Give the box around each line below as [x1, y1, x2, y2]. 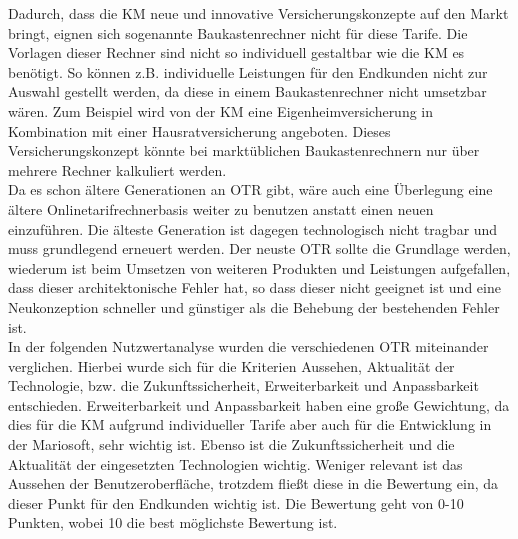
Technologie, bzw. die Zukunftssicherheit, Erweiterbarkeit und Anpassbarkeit [8, 375, 479, 396]
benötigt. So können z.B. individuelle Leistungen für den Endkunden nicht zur [8, 61, 488, 82]
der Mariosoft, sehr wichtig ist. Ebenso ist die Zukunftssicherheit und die [8, 434, 455, 455]
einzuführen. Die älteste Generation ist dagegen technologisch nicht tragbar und [8, 218, 498, 239]
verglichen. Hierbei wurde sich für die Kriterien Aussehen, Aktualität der [8, 355, 455, 376]
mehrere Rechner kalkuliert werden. [8, 159, 227, 180]
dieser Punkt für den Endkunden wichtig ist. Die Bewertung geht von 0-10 [8, 492, 464, 513]
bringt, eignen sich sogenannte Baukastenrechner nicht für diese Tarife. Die [8, 22, 468, 43]
